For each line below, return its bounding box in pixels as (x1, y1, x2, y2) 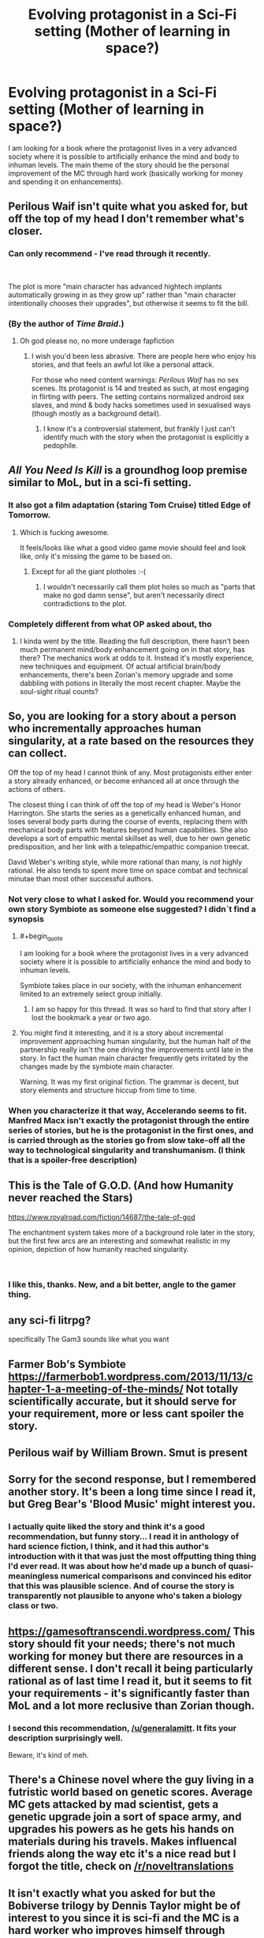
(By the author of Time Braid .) (8, 318, 125, 329)
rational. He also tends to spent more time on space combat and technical (8, 865, 248, 875)
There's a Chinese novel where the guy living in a (8, 1773, 255, 1787)
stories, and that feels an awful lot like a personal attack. (31, 360, 215, 369)
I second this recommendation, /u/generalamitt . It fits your (8, 1722, 237, 1733)
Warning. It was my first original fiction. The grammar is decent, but (19, 1076, 239, 1086)
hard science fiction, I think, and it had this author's (8, 1541, 210, 1552)
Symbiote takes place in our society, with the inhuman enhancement (19, 980, 242, 990)
